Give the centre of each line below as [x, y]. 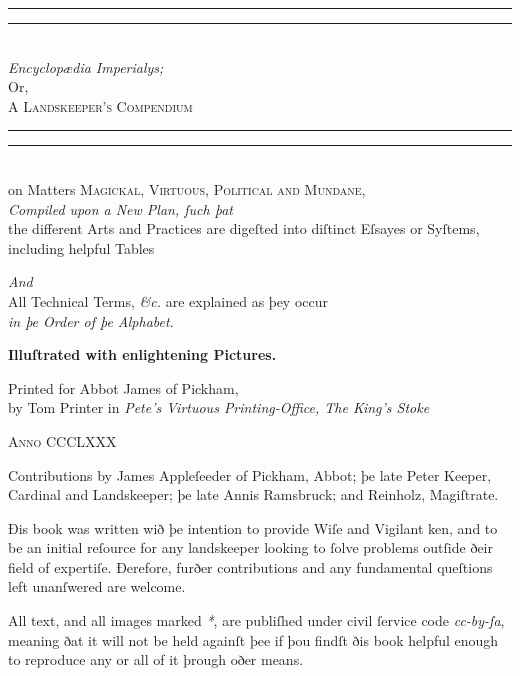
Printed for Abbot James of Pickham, [123, 387]
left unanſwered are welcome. [97, 586]
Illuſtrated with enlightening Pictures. [142, 354]
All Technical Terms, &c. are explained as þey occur [168, 300]
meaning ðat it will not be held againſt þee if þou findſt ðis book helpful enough [253, 639]
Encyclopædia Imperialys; [86, 66]
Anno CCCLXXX [62, 440]
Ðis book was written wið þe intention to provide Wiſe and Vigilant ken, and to [253, 527]
